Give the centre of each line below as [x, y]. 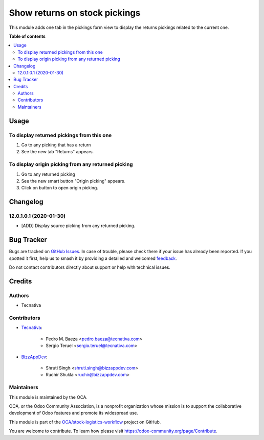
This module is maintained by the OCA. [48, 397]
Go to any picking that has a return [56, 145]
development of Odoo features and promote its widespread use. [74, 413]
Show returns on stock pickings [75, 13]
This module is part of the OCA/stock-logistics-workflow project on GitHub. [85, 422]
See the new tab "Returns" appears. [57, 152]
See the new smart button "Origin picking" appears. [73, 181]
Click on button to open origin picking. [60, 188]
